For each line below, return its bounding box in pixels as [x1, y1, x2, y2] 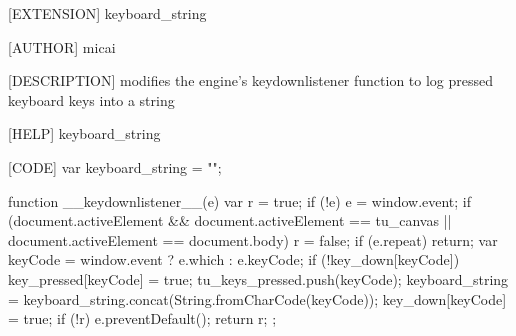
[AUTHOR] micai [8, 36, 116, 57]
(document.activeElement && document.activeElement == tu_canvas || [8, 210, 452, 231]
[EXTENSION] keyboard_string [8, 3, 207, 23]
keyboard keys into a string [8, 89, 175, 110]
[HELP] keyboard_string [8, 123, 161, 144]
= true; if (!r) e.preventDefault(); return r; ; [8, 308, 277, 329]
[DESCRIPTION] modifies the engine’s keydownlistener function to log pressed [8, 70, 494, 91]
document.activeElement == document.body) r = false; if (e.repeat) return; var [8, 229, 498, 250]
